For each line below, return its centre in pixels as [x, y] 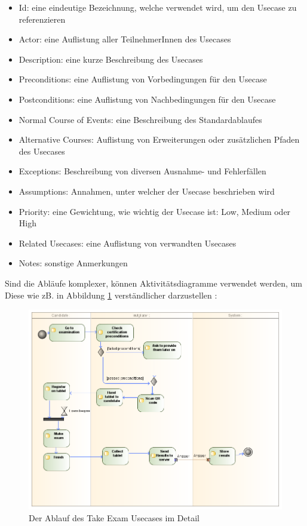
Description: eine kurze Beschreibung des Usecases [111, 59]
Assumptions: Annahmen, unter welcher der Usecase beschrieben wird [147, 191]
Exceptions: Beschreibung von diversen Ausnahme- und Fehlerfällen [142, 171]
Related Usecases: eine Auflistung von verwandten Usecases [128, 243]
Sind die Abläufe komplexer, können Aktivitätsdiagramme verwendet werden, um [154, 283]
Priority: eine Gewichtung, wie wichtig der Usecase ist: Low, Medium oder [155, 211]
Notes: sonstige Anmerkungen [73, 263]
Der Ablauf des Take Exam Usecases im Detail [114, 518]
